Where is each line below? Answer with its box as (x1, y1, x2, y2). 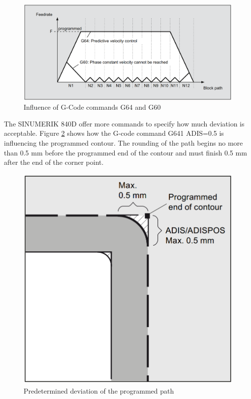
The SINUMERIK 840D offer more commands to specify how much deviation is (4, 118, 245, 128)
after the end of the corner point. (4, 157, 104, 167)
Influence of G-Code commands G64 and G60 (24, 102, 161, 112)
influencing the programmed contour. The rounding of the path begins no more (4, 138, 243, 148)
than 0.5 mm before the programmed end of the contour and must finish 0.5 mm (4, 147, 247, 157)
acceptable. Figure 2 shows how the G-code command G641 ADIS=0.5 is (4, 128, 224, 138)
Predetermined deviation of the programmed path (24, 385, 174, 396)
